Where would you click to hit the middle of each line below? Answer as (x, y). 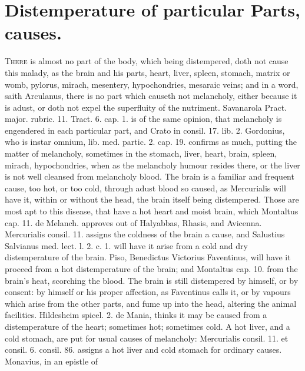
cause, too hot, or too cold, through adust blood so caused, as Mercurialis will (145, 188)
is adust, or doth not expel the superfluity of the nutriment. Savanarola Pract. (146, 107)
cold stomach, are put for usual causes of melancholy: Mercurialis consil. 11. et (147, 338)
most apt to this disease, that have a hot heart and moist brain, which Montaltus (152, 211)
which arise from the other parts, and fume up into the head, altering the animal (151, 303)
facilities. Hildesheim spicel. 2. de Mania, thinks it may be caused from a (136, 315)
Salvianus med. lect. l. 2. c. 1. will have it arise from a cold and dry (126, 245)
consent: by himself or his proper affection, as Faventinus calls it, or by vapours (148, 292)
